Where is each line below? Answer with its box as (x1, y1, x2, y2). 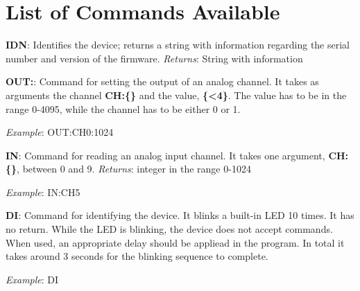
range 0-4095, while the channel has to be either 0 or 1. (6, 101, 241, 116)
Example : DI (6, 272, 59, 286)
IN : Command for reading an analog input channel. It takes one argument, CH (6, 148, 345, 162)
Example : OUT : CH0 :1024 (6, 125, 114, 139)
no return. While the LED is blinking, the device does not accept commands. (6, 222, 333, 236)
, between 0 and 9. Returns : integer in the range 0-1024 (17, 161, 251, 176)
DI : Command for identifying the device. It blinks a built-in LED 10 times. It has (6, 208, 354, 222)
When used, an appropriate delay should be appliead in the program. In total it (6, 235, 345, 249)
